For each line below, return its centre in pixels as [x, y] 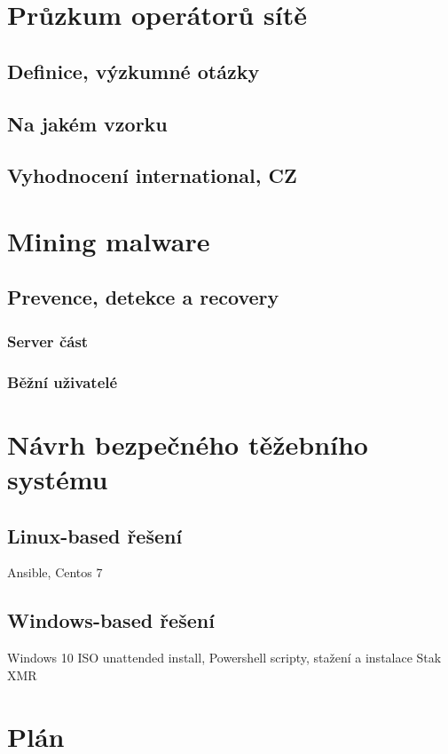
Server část [48, 341]
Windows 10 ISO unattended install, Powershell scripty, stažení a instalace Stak [224, 658]
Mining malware [109, 240]
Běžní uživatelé [63, 381]
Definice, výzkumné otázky [134, 71]
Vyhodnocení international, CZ [152, 175]
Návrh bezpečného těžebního [188, 444]
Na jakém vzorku [87, 123]
